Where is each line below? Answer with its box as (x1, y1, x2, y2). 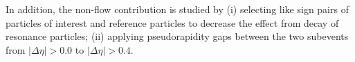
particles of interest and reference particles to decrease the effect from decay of (6, 15, 339, 30)
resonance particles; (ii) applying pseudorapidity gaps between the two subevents (6, 29, 349, 43)
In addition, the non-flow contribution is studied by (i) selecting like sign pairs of (6, 2, 349, 16)
